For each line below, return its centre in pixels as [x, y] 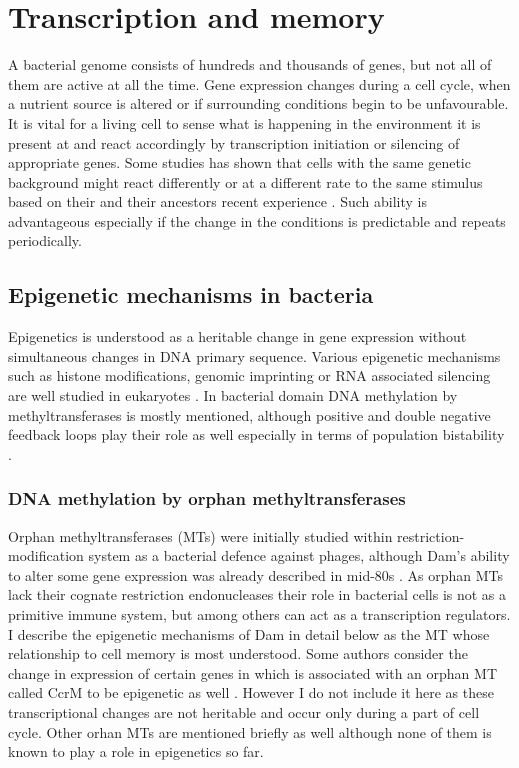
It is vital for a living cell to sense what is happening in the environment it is [244, 122]
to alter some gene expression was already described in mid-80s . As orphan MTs [256, 574]
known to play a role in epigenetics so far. [136, 751]
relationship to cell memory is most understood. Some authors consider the [238, 653]
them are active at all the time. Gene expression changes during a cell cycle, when [259, 83]
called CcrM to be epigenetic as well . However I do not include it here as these [251, 692]
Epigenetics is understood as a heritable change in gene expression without [237, 336]
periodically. [45, 240]
